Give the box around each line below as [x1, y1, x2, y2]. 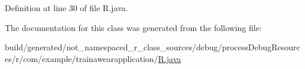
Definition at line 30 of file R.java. [5, 2, 128, 13]
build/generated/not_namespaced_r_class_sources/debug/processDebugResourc [5, 41, 300, 53]
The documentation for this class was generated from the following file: [5, 21, 262, 33]
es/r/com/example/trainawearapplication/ [5, 52, 158, 64]
